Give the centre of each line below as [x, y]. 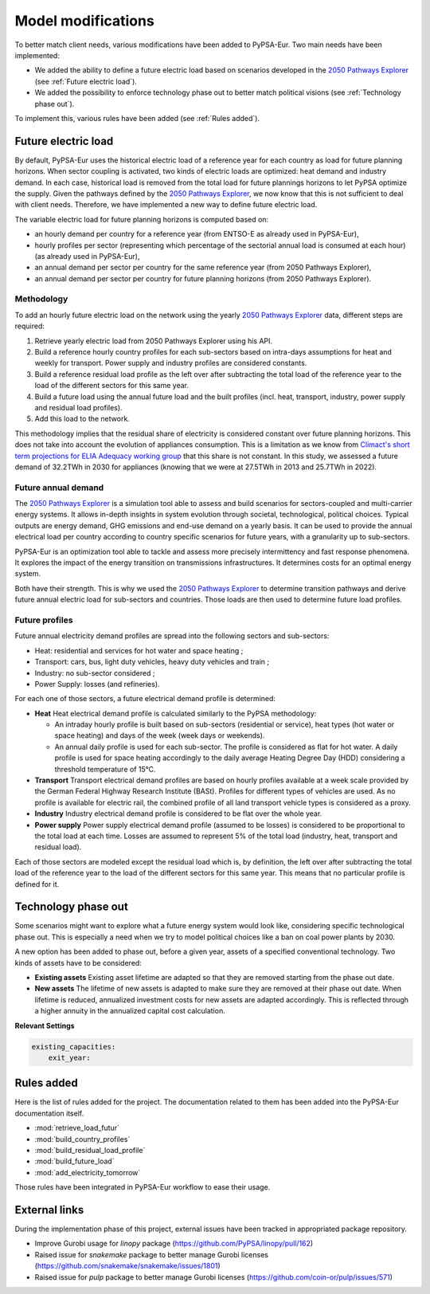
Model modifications [84, 21]
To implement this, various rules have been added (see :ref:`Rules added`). [137, 118]
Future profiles [44, 620]
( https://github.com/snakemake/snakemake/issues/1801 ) [127, 1266]
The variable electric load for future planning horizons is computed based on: [142, 219]
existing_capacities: [74, 1047]
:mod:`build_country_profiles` [82, 1139]
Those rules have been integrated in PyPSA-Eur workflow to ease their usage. [143, 1187]
